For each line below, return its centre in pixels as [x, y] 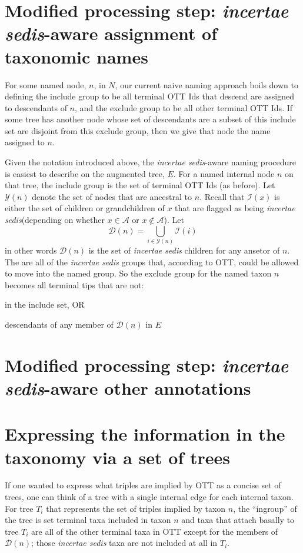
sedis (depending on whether [55, 220]
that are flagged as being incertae [235, 208]
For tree [19, 508]
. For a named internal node [224, 173]
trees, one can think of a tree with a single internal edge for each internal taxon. [149, 497]
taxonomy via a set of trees [117, 457]
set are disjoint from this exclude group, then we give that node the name [138, 130]
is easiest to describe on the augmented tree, [85, 173]
